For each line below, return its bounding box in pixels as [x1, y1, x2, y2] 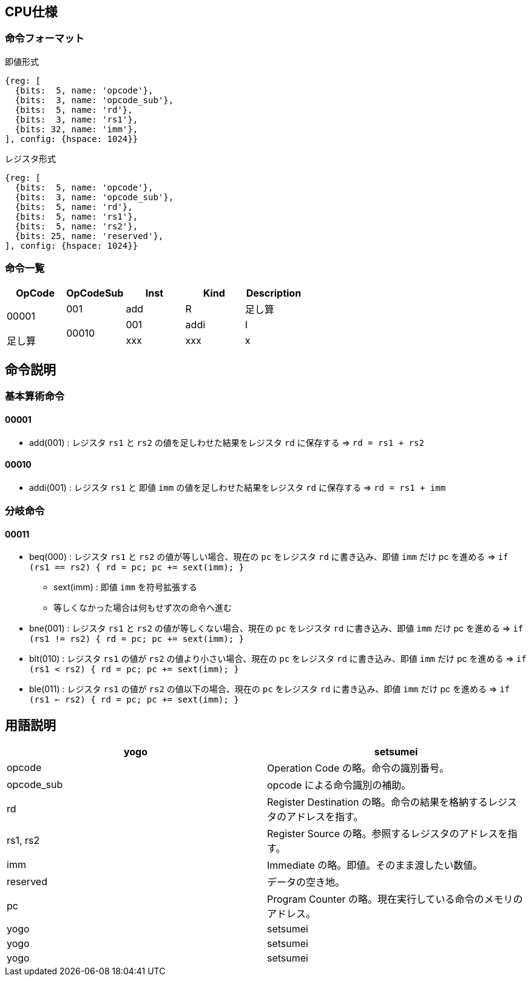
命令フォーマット [5, 32, 84, 45]
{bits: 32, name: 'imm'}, [15, 124, 138, 134]
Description [246, 286, 302, 299]
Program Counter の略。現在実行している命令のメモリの [267, 893, 523, 906]
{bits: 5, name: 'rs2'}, [15, 221, 138, 231]
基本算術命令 [5, 390, 65, 403]
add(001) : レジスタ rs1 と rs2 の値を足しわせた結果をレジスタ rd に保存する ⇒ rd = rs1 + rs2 [29, 437, 424, 448]
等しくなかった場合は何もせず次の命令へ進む [53, 602, 232, 613]
